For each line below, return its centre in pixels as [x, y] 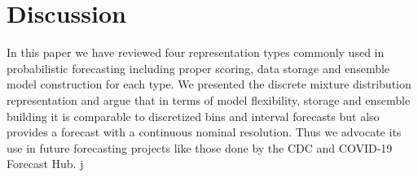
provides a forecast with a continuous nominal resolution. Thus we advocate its [204, 132]
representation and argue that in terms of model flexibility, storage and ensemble [209, 99]
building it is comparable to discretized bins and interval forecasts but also [193, 116]
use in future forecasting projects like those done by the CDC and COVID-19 [200, 147]
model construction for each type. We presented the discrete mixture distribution [209, 84]
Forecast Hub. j [45, 164]
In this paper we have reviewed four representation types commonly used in [196, 52]
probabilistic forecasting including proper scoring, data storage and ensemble [198, 68]
